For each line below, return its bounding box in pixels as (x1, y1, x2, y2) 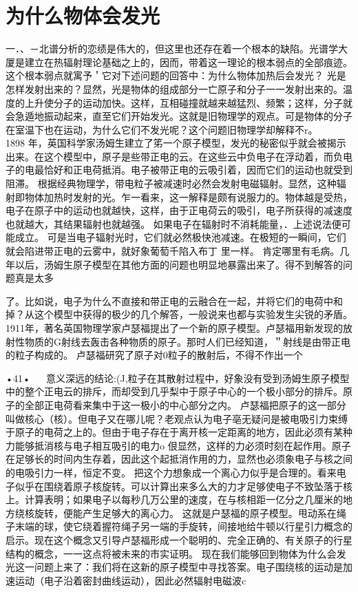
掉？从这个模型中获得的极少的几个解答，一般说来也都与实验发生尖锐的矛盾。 (6, 307, 352, 321)
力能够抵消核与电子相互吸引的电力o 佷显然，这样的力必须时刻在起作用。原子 (6, 438, 351, 452)
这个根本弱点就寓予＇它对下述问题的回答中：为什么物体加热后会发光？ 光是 (6, 68, 346, 83)
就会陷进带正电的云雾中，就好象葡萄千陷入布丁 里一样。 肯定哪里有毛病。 (6, 244, 340, 258)
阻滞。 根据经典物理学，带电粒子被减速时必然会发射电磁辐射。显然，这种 (6, 176, 337, 191)
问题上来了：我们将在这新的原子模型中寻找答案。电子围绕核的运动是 (34, 560, 343, 574)
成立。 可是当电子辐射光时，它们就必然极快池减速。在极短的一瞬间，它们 (14, 230, 346, 244)
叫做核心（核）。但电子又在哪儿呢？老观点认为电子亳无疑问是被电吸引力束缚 (6, 411, 348, 425)
